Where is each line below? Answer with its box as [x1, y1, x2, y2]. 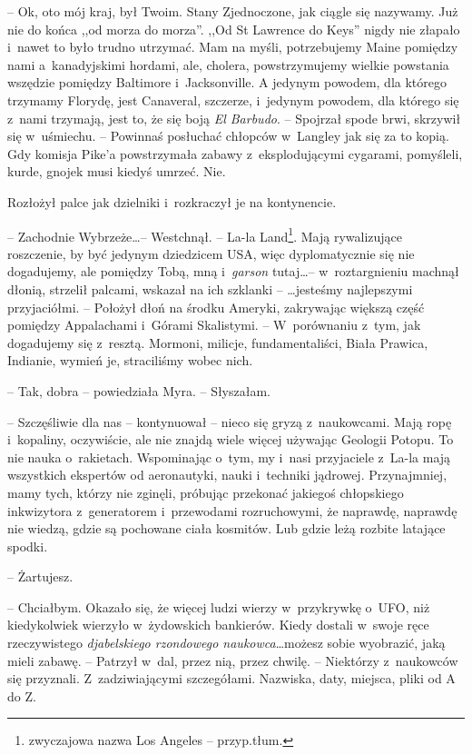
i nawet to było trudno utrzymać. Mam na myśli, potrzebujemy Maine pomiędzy [7, 37, 458, 56]
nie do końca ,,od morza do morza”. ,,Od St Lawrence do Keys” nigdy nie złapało [7, 19, 460, 38]
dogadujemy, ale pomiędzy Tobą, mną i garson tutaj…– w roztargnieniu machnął [7, 262, 459, 281]
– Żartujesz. [7, 567, 74, 586]
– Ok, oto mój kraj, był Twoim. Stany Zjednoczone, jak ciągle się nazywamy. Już [7, 2, 458, 20]
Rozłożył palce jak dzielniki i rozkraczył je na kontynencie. [7, 192, 337, 211]
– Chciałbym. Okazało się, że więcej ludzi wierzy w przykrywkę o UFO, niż [7, 597, 430, 616]
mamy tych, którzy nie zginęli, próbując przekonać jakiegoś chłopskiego [7, 482, 404, 502]
